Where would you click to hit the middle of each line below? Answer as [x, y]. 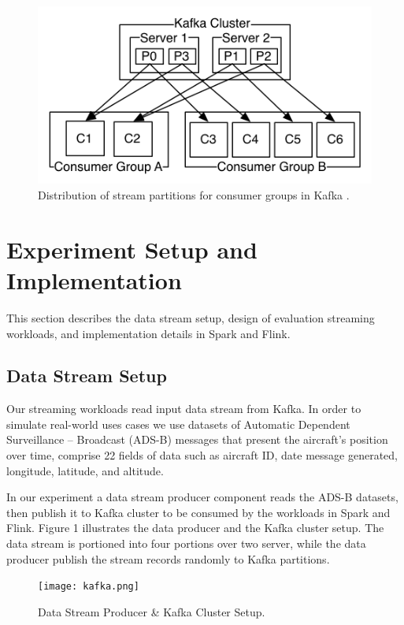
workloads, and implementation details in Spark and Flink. [148, 333]
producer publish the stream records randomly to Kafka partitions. [168, 558]
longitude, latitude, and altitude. [85, 470]
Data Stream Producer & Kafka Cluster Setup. [152, 611]
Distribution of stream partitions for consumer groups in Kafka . [194, 195]
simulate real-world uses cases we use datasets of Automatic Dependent [178, 424]
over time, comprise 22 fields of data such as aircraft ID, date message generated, [202, 455]
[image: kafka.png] [89, 587]
